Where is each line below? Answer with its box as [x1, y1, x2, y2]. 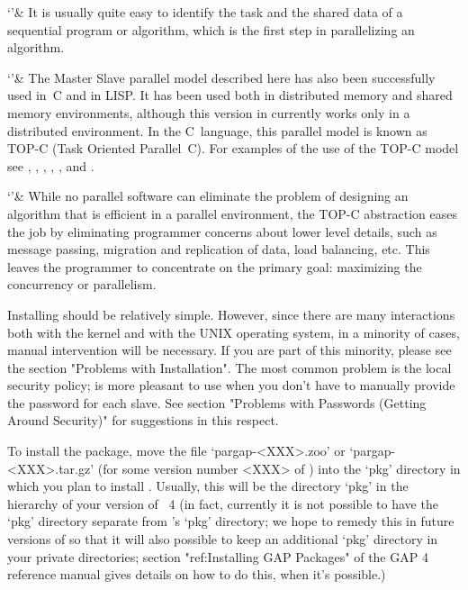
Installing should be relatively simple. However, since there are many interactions [7, 304, 455, 323]
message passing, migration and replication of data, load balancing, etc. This [7, 240, 430, 259]
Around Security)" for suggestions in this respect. [7, 411, 279, 430]
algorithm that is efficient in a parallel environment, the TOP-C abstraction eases [7, 204, 457, 222]
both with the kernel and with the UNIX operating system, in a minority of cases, [7, 322, 460, 341]
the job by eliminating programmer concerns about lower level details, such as [7, 222, 437, 241]
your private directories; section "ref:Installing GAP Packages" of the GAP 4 [7, 547, 428, 566]
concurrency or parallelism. [7, 275, 157, 294]
